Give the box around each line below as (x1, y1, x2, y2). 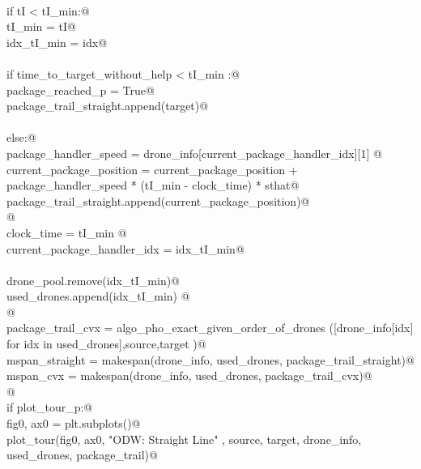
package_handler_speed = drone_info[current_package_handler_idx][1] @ (6, 144, 382, 161)
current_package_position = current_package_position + (6, 160, 298, 177)
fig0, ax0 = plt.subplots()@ (6, 415, 141, 432)
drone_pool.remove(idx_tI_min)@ (6, 271, 181, 288)
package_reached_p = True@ (6, 81, 155, 98)
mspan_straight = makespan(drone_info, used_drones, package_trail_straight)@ (6, 351, 415, 368)
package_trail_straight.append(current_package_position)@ (6, 192, 310, 209)
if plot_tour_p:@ (6, 399, 93, 416)
